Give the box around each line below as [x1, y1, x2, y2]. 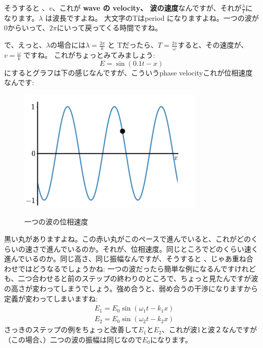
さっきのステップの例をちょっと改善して [4, 324, 139, 335]
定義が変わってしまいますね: [4, 293, 98, 303]
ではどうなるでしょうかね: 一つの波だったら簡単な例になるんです [18, 263, 235, 274]
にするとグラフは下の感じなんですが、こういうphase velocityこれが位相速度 [4, 67, 253, 78]
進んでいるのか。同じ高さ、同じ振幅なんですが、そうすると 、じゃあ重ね [4, 253, 246, 264]
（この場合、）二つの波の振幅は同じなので [4, 334, 142, 344]
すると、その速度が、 [178, 40, 248, 50]
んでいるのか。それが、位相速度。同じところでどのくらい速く [53, 243, 258, 254]
